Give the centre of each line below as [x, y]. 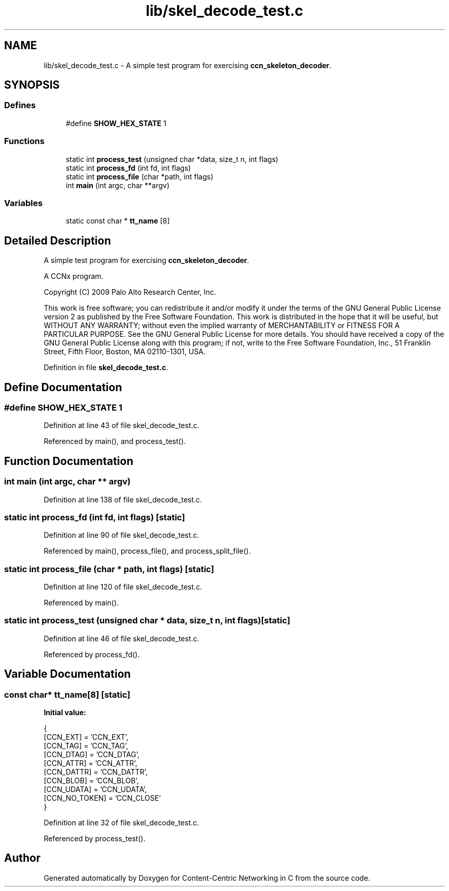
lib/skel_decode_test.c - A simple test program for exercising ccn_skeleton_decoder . [188, 65]
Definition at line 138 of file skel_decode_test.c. [123, 499]
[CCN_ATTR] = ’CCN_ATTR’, [90, 763]
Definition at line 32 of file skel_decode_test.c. [121, 823]
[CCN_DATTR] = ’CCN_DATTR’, [96, 772]
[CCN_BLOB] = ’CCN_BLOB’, [91, 781]
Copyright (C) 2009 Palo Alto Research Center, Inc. [130, 292]
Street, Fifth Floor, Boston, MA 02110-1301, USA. [125, 352]
